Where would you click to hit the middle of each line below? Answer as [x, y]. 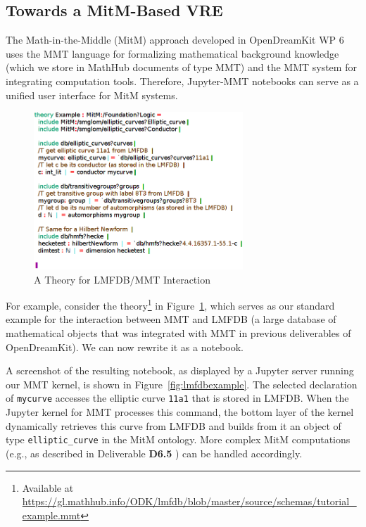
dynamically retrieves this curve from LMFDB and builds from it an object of [173, 425]
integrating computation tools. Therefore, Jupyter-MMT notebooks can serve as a [182, 81]
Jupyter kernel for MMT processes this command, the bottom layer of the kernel [180, 412]
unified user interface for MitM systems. [92, 95]
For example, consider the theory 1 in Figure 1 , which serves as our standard [170, 304]
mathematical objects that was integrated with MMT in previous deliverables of [178, 333]
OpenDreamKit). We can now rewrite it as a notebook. [125, 347]
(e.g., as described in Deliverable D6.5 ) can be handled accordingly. [154, 453]
